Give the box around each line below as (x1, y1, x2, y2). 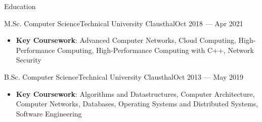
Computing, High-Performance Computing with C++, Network (57, 44, 254, 55)
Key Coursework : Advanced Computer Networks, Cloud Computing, (16, 35, 236, 45)
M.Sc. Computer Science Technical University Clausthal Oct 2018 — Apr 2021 (4, 18, 243, 28)
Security (16, 54, 41, 65)
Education (4, 1, 36, 11)
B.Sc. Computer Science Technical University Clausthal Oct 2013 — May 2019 (4, 71, 243, 82)
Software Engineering (16, 108, 82, 118)
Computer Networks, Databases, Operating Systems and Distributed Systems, (16, 98, 258, 109)
